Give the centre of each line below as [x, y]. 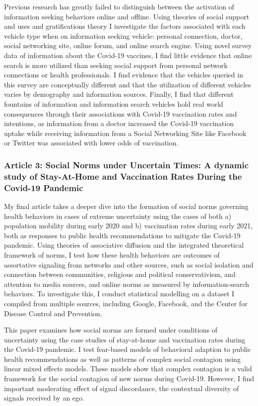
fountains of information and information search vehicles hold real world [114, 103]
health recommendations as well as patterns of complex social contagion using [122, 359]
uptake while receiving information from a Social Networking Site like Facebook [125, 133]
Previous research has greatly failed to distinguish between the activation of [119, 6]
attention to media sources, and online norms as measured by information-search [127, 284]
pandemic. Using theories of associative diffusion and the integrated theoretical [124, 245]
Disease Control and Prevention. [53, 313]
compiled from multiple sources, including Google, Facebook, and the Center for [126, 303]
